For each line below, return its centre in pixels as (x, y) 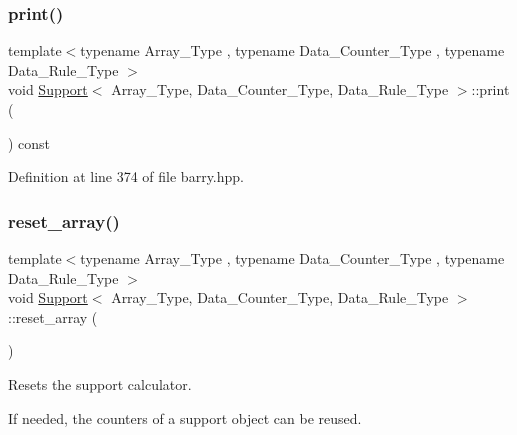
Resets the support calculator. (100, 383)
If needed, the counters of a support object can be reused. (185, 417)
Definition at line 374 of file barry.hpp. (126, 176)
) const (29, 142)
